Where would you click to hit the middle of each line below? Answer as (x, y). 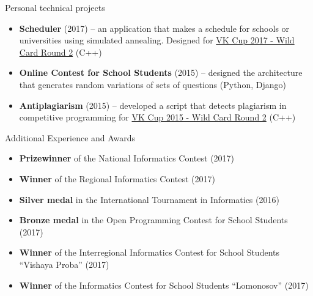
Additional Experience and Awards (70, 137)
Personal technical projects (55, 7)
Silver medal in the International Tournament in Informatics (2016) (149, 199)
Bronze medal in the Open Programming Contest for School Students (153, 220)
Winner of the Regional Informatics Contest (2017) (117, 178)
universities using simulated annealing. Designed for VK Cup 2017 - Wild (157, 40)
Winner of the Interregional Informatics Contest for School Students (149, 252)
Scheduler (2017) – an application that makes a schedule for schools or (154, 28)
